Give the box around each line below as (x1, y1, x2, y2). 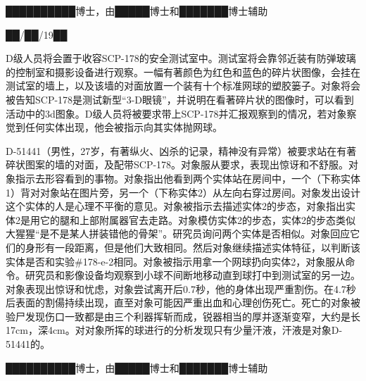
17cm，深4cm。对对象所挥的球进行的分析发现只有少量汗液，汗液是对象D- (6, 323, 343, 337)
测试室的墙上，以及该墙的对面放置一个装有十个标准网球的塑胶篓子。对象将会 (6, 78, 360, 93)
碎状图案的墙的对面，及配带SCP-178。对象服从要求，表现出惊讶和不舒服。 (6, 157, 349, 172)
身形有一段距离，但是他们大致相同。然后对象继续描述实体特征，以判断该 (25, 239, 360, 254)
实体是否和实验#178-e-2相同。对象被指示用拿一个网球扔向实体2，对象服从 (6, 254, 346, 268)
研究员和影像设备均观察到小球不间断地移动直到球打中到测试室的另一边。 (25, 268, 360, 282)
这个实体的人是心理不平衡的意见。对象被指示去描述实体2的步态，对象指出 (6, 199, 346, 213)
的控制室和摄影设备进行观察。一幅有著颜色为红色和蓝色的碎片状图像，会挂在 (6, 64, 360, 79)
